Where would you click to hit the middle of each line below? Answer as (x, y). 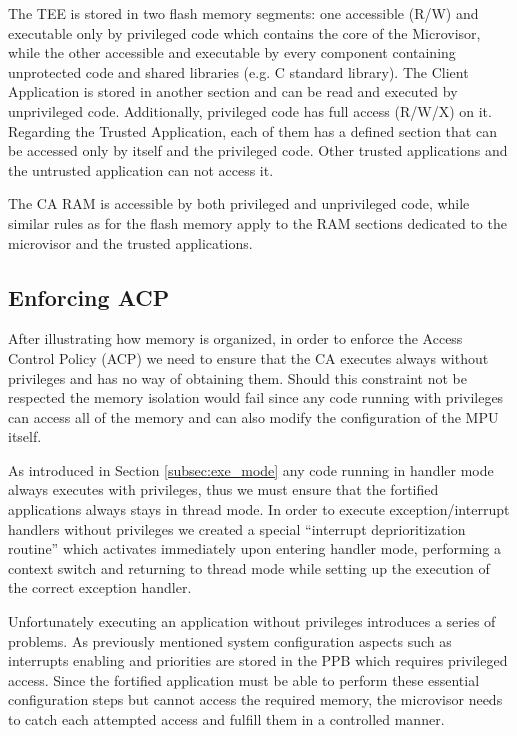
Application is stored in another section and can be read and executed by (233, 91)
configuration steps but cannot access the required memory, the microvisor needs (255, 699)
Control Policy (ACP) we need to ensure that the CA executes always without (248, 357)
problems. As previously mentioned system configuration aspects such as (230, 640)
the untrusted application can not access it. (141, 169)
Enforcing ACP (89, 296)
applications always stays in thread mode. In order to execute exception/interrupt (259, 509)
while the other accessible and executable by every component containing (232, 52)
